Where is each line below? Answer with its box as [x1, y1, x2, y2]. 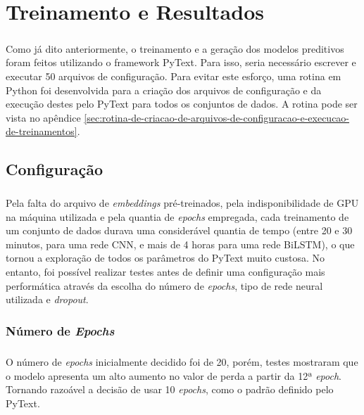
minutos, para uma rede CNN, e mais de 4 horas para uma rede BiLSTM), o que [6, 236, 355, 251]
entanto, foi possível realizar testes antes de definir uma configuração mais [6, 264, 325, 279]
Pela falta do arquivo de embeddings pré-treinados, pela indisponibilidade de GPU [6, 196, 359, 210]
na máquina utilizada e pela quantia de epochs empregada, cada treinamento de [6, 209, 349, 224]
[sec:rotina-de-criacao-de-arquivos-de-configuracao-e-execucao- [84, 110, 350, 124]
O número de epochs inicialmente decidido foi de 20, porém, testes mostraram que [6, 355, 358, 369]
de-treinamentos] [6, 124, 77, 139]
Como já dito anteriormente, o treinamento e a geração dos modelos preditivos [6, 41, 344, 56]
